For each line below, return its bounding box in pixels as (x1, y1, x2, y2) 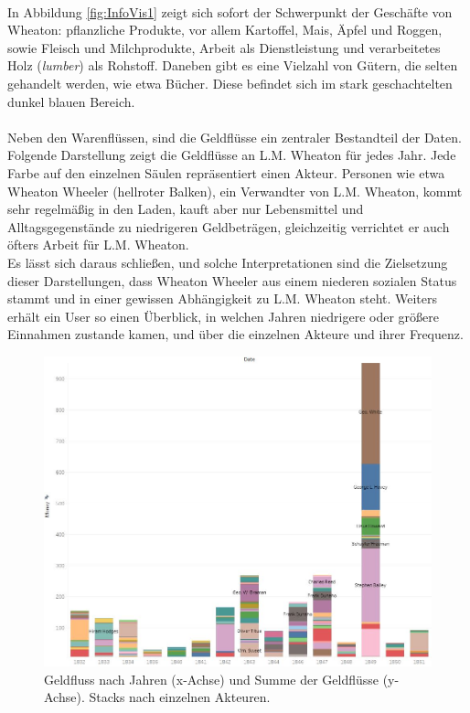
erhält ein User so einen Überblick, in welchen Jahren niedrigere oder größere (7, 306, 440, 325)
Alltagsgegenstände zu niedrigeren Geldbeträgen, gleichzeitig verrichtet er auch (7, 217, 450, 236)
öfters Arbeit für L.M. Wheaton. (7, 235, 189, 254)
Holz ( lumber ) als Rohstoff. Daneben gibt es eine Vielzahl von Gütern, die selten (7, 56, 458, 75)
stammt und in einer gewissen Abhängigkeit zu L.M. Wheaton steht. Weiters (7, 289, 438, 308)
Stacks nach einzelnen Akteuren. (89, 687, 271, 707)
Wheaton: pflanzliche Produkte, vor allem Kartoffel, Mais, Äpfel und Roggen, (7, 20, 443, 39)
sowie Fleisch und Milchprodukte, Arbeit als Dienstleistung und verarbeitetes (7, 37, 441, 57)
